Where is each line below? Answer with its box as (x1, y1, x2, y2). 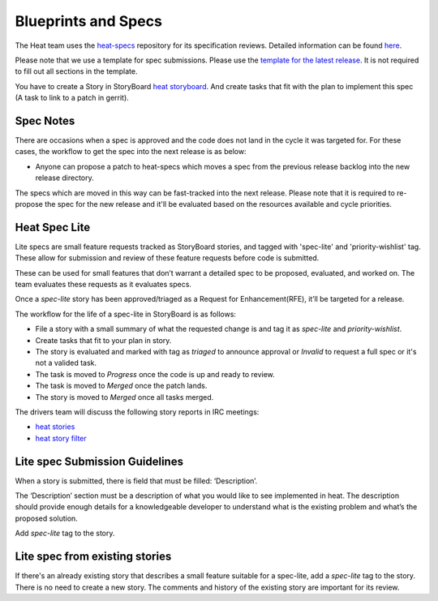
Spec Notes (15, 114, 75, 127)
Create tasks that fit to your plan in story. (35, 335, 172, 345)
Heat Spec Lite (15, 220, 91, 234)
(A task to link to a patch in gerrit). (15, 93, 129, 103)
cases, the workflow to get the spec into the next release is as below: (15, 147, 247, 157)
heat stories (35, 422, 75, 431)
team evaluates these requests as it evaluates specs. (15, 280, 192, 290)
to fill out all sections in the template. (15, 67, 138, 76)
